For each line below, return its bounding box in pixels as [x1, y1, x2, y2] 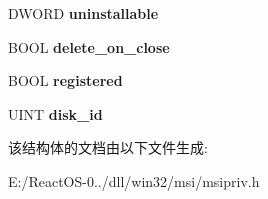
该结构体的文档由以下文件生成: [8, 137, 208, 158]
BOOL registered [8, 70, 123, 91]
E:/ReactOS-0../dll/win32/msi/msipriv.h [8, 170, 260, 191]
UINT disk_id [8, 103, 103, 124]
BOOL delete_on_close [8, 36, 170, 57]
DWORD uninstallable [8, 3, 159, 23]
